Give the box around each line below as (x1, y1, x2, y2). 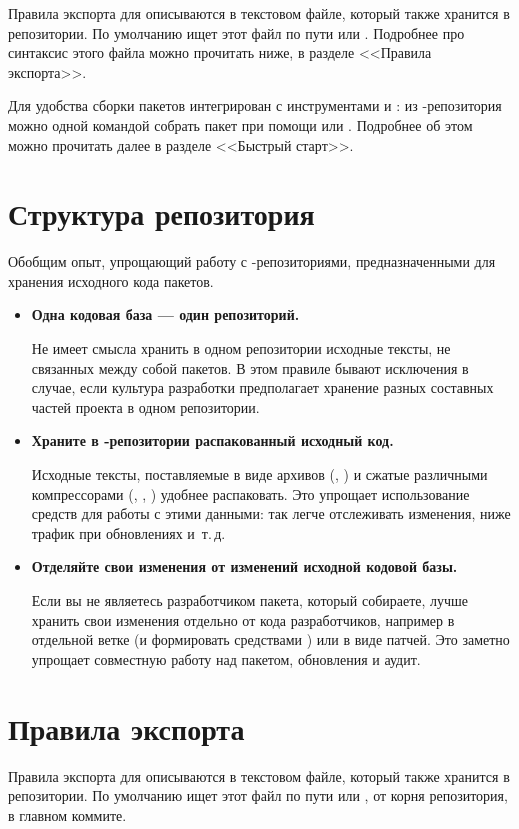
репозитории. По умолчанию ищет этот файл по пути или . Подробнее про (8, 22, 465, 43)
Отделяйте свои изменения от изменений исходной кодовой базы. (31, 556, 458, 577)
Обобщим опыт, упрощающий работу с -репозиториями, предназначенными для (8, 251, 496, 272)
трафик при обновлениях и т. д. (31, 522, 226, 543)
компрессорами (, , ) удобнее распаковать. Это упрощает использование (31, 483, 470, 504)
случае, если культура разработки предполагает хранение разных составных (31, 377, 494, 398)
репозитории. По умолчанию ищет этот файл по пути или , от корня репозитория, (8, 785, 508, 806)
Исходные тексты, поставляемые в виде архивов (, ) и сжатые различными (31, 464, 488, 485)
